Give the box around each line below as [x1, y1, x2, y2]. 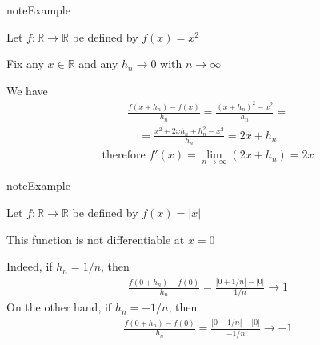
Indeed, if [6, 258, 53, 275]
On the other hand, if [6, 299, 112, 315]
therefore [102, 150, 146, 162]
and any [78, 55, 118, 72]
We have [6, 82, 48, 98]
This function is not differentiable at [6, 231, 185, 247]
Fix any [6, 55, 44, 72]
